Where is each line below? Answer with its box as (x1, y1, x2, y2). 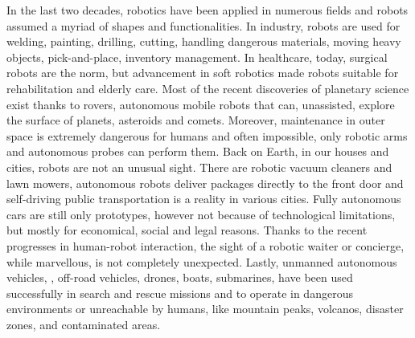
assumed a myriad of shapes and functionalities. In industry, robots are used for (6, 17, 401, 34)
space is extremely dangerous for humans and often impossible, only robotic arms (6, 127, 408, 144)
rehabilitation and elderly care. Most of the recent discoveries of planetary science (6, 79, 409, 96)
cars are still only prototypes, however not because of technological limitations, (6, 206, 396, 222)
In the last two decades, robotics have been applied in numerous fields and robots (6, 2, 409, 18)
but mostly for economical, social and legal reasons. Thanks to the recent (6, 222, 368, 238)
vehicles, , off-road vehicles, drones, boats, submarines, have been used (6, 269, 353, 286)
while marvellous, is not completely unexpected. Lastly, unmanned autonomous (6, 253, 397, 270)
